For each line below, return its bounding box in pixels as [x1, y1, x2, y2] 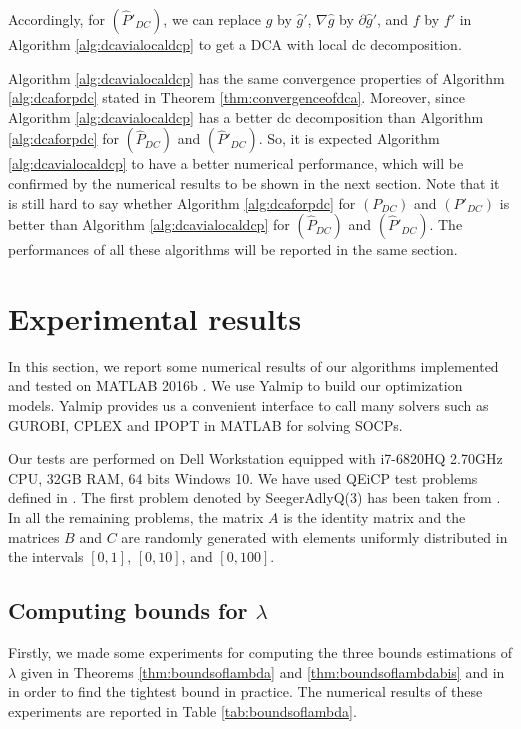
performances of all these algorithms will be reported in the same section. [8, 239, 458, 260]
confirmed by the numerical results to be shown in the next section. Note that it [8, 172, 500, 193]
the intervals [8, 546, 84, 567]
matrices [8, 526, 60, 547]
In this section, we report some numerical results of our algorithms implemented [8, 355, 499, 376]
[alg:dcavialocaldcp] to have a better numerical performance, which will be [8, 153, 464, 174]
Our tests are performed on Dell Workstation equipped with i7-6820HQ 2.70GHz [8, 448, 503, 469]
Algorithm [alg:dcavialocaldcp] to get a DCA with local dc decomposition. [8, 34, 462, 54]
